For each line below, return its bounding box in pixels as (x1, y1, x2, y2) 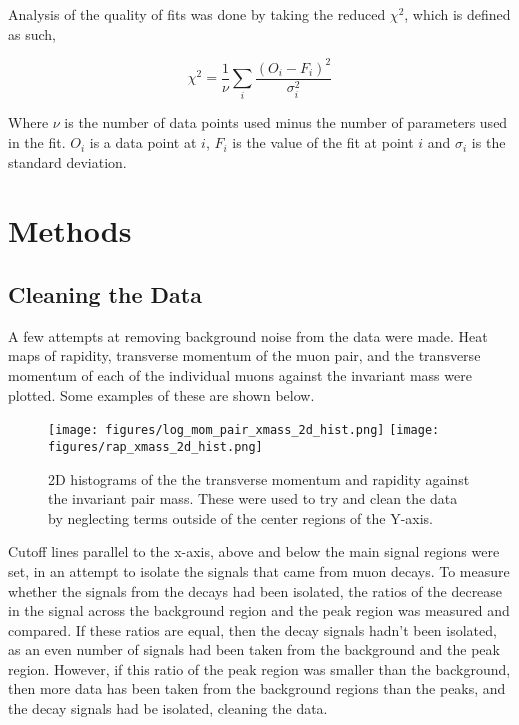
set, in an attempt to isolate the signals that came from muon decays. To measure (8, 560, 510, 581)
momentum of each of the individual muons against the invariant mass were (8, 365, 472, 386)
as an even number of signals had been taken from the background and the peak (8, 639, 500, 660)
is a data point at (89, 132, 197, 153)
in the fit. (8, 132, 66, 153)
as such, (8, 23, 56, 44)
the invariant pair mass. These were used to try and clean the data (48, 488, 458, 509)
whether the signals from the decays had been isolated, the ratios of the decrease (8, 580, 503, 601)
